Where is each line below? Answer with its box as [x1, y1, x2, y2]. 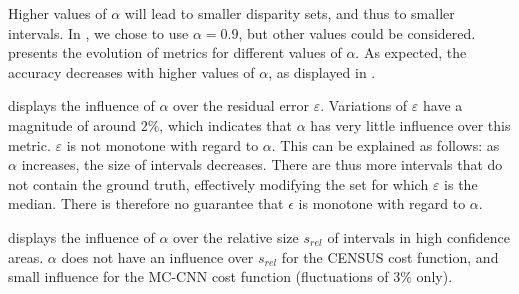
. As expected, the [355, 42, 467, 63]
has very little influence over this [310, 114, 511, 135]
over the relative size [173, 226, 299, 247]
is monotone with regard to [298, 193, 466, 214]
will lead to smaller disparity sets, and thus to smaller [124, 3, 455, 23]
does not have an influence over [61, 246, 254, 267]
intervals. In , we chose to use [8, 22, 189, 43]
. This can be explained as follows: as [271, 134, 500, 155]
